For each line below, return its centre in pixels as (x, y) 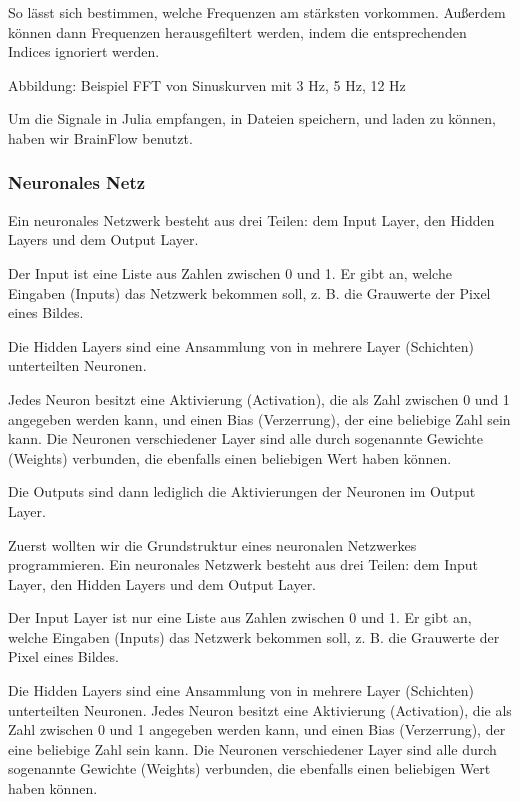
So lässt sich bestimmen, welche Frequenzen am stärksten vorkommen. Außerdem (257, 12)
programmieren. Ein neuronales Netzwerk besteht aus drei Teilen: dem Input (243, 564)
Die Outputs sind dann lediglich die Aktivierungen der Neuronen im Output (242, 491)
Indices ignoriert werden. (84, 51)
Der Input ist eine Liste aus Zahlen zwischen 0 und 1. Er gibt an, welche (230, 272)
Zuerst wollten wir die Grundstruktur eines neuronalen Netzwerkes (212, 544)
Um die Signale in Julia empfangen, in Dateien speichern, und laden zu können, (252, 118)
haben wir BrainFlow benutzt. (100, 137)
